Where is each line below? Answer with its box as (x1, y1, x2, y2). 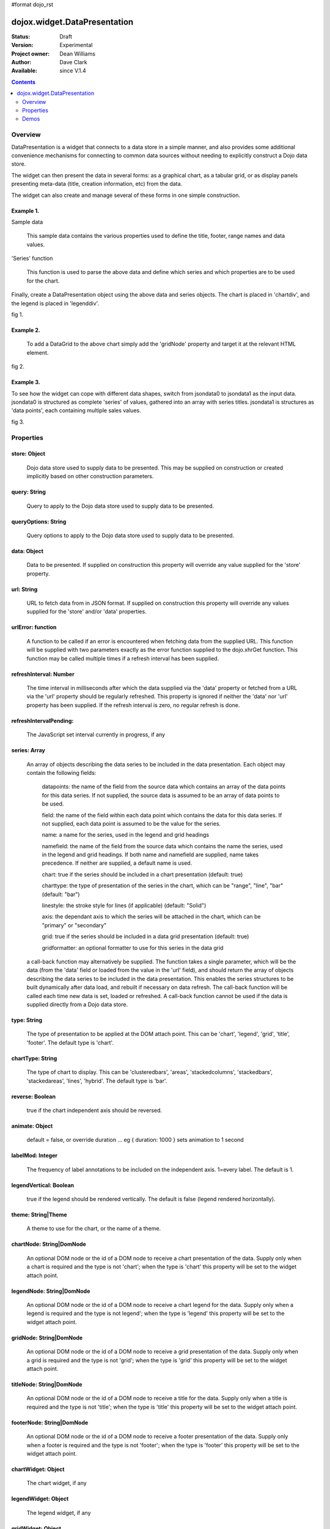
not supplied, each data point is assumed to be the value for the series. (42, 820, 221, 827)
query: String (11, 488, 46, 495)
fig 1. (11, 311, 24, 318)
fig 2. (11, 363, 24, 370)
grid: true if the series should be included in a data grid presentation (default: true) (42, 933, 249, 940)
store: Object (11, 450, 46, 457)
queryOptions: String (11, 517, 67, 525)
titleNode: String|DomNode (11, 1380, 82, 1388)
